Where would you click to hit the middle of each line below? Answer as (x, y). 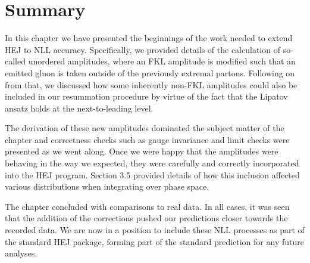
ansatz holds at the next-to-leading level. (79, 108)
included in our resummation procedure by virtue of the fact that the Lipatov (146, 96)
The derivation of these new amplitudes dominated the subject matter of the (145, 128)
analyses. (21, 253)
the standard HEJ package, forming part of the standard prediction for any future (154, 241)
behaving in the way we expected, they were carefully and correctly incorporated (152, 163)
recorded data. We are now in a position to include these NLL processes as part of (155, 230)
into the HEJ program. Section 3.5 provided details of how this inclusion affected (152, 174)
